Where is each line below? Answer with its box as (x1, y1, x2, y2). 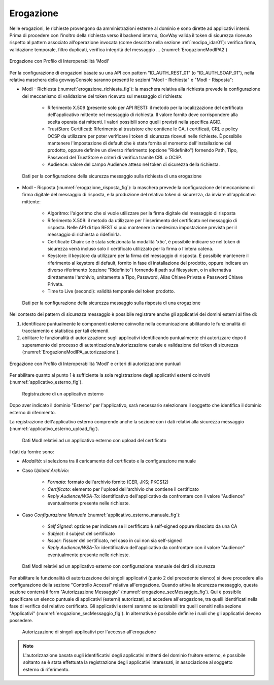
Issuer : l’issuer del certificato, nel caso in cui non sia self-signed (47, 537, 182, 544)
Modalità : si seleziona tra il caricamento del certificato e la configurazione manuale (22, 458, 196, 464)
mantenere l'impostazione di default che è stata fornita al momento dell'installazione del (47, 140, 232, 147)
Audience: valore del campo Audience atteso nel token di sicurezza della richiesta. (47, 161, 220, 167)
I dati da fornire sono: (9, 449, 54, 455)
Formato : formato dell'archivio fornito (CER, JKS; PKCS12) (47, 479, 169, 485)
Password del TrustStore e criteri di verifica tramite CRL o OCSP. (47, 154, 183, 160)
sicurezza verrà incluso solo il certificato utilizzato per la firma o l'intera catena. (47, 246, 214, 252)
